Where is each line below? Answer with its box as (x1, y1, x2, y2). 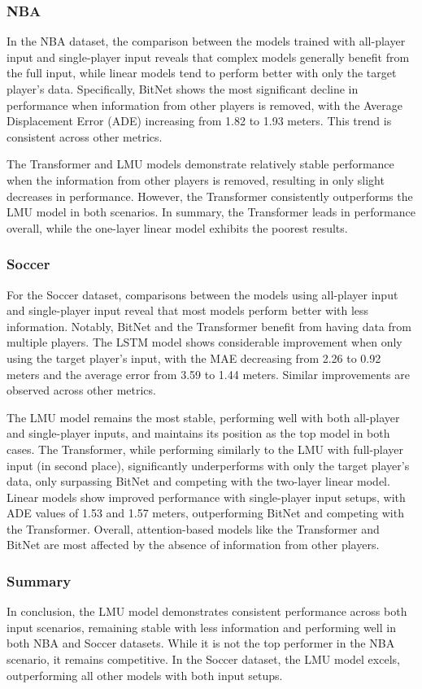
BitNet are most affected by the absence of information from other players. (7, 536, 380, 553)
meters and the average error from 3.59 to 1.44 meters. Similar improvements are (7, 365, 411, 382)
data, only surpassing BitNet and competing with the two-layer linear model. (7, 473, 390, 490)
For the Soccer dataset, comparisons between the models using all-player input (7, 286, 398, 303)
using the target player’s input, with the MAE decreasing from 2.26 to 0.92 (7, 349, 381, 366)
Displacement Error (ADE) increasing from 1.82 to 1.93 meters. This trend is (7, 112, 392, 129)
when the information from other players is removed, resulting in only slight (7, 171, 385, 188)
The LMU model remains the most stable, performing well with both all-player (7, 408, 400, 425)
